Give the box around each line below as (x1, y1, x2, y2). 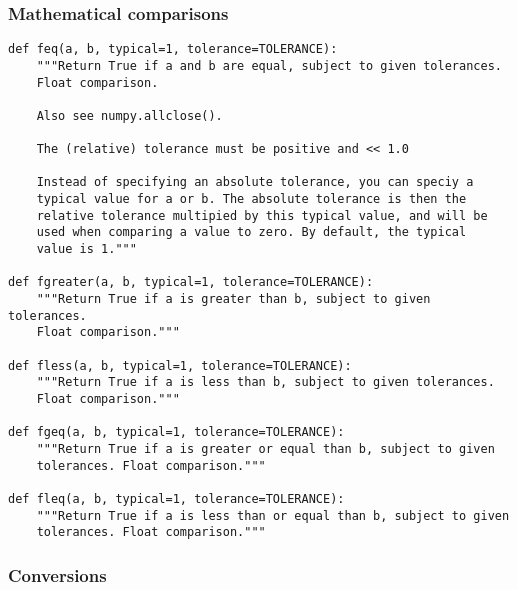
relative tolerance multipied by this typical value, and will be (36, 208, 488, 223)
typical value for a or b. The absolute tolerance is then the (36, 192, 467, 207)
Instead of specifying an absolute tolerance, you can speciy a (36, 175, 474, 190)
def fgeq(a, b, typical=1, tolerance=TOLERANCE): (8, 425, 345, 440)
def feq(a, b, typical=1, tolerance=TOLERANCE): (8, 42, 338, 57)
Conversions (8, 562, 107, 587)
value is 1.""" (36, 242, 137, 257)
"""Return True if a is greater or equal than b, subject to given (36, 441, 495, 456)
